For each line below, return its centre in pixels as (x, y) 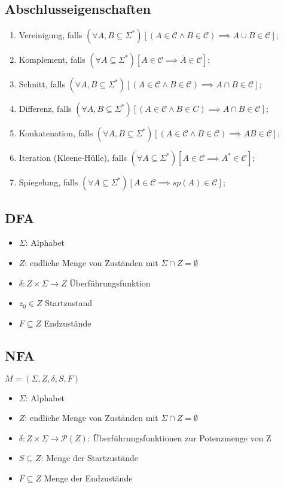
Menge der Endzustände (88, 478)
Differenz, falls (45, 109)
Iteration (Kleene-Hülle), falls (73, 158)
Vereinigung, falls (51, 35)
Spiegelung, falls (48, 182)
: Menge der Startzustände (89, 458)
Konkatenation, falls (56, 133)
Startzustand (69, 303)
